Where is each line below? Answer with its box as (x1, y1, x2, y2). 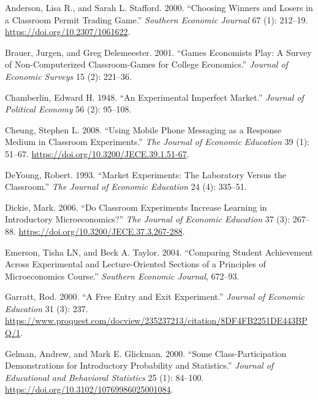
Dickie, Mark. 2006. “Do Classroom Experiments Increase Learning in (5, 200, 267, 213)
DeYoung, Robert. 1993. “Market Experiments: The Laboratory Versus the (5, 168, 286, 181)
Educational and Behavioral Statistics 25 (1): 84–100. (5, 371, 204, 383)
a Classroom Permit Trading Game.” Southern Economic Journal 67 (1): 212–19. (5, 13, 308, 26)
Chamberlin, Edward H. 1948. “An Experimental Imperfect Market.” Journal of (5, 90, 304, 103)
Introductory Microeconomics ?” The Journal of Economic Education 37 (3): (5, 213, 290, 225)
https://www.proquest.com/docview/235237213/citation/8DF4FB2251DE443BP (5, 314, 308, 327)
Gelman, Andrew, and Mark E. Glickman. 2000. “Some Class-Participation (5, 347, 287, 359)
